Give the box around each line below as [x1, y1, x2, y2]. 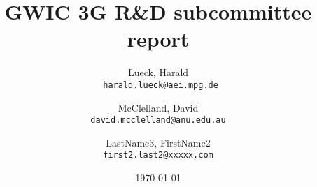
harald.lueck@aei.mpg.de [103, 80, 218, 90]
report [127, 24, 190, 53]
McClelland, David [118, 100, 199, 114]
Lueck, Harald [127, 65, 189, 80]
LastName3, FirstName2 [106, 135, 211, 149]
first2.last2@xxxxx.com [103, 150, 213, 160]
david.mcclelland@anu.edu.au [90, 115, 226, 126]
